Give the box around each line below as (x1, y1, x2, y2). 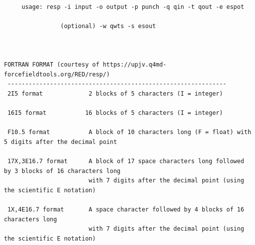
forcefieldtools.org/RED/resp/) (4, 70, 110, 78)
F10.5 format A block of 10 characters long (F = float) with (7, 129, 252, 136)
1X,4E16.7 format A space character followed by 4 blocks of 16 (7, 206, 244, 213)
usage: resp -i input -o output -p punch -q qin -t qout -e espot (21, 3, 244, 10)
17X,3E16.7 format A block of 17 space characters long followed (7, 158, 244, 165)
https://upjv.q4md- (103, 61, 167, 69)
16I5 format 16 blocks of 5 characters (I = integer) (7, 109, 223, 117)
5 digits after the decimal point (4, 138, 117, 145)
